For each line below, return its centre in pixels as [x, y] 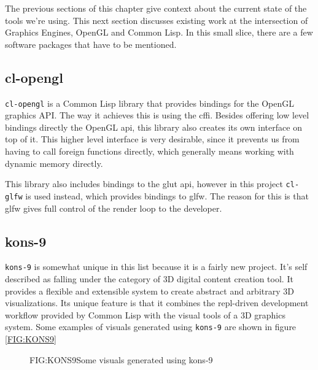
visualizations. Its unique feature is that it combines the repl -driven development [157, 303]
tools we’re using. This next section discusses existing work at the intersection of [157, 20]
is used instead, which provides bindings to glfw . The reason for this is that [167, 195]
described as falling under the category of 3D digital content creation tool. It [149, 278]
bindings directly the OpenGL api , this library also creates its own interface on [153, 127]
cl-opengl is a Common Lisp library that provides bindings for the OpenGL [150, 103]
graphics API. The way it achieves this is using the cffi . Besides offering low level [157, 115]
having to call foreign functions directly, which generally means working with [149, 151]
